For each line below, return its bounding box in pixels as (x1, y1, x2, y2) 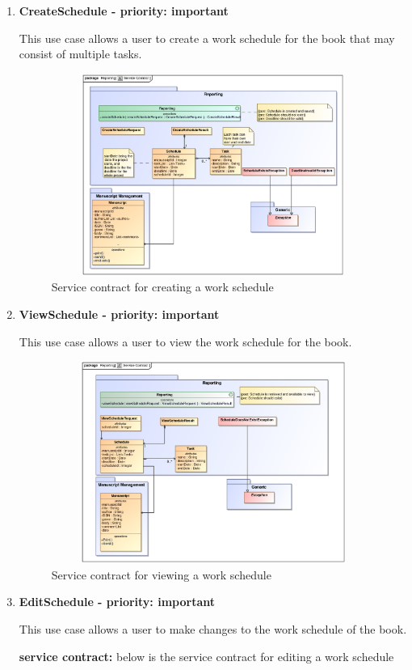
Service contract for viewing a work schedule (51, 566, 271, 583)
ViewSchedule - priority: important (19, 305, 220, 322)
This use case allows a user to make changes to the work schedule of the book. (19, 620, 407, 637)
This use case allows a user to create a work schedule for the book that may (19, 29, 395, 46)
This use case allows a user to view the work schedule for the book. (19, 333, 352, 350)
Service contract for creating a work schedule (51, 278, 274, 295)
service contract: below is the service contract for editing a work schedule (19, 647, 394, 664)
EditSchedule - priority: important (19, 593, 215, 610)
